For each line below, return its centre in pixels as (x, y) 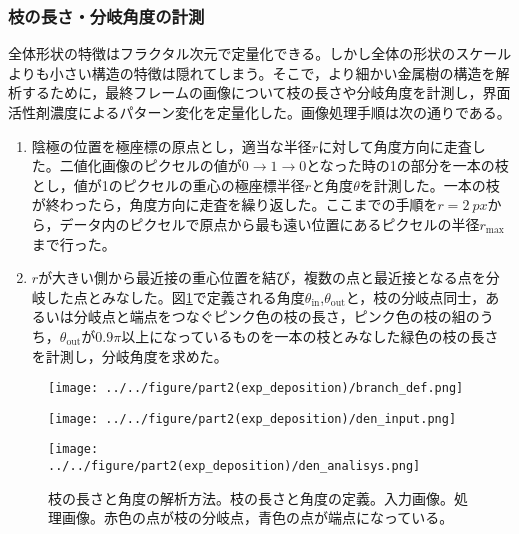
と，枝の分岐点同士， (415, 296)
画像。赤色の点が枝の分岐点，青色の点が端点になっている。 (257, 517)
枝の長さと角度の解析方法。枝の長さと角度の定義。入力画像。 (251, 497)
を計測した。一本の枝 (429, 184)
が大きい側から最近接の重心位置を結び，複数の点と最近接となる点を (262, 277)
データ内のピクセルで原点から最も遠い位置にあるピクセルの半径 (269, 223)
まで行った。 (73, 243)
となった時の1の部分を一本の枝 (407, 165)
